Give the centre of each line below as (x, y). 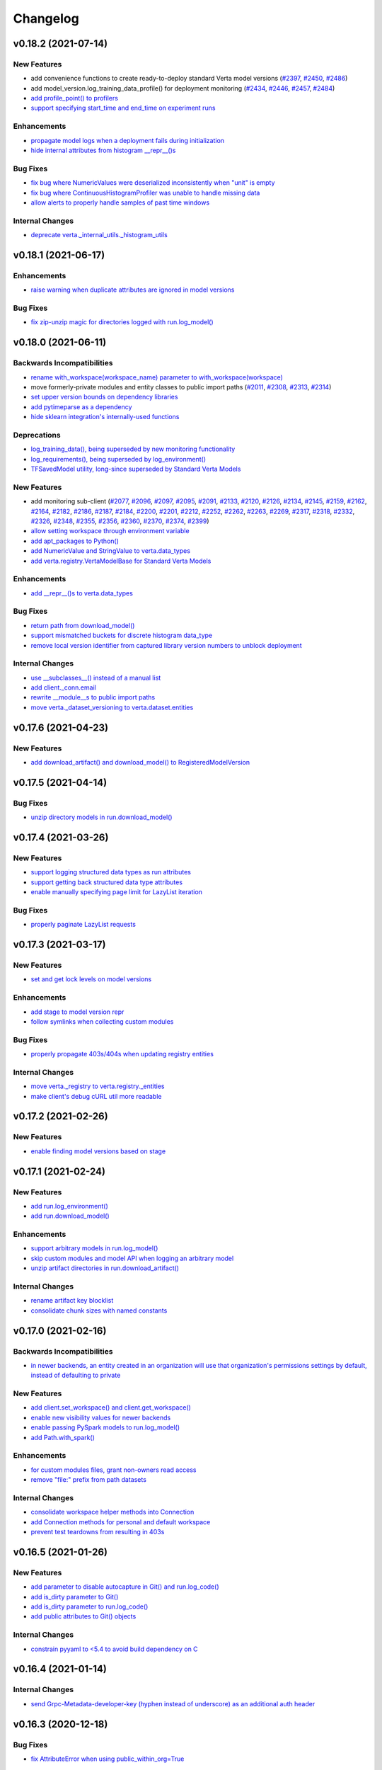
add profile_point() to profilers (74, 98)
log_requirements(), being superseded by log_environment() (118, 459)
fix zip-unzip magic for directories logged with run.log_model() (122, 322)
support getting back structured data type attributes (107, 882)
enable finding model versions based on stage (98, 1151)
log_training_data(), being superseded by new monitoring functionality (133, 449)
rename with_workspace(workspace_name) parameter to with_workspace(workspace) (157, 377)
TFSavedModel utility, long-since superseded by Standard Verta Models (136, 469)
